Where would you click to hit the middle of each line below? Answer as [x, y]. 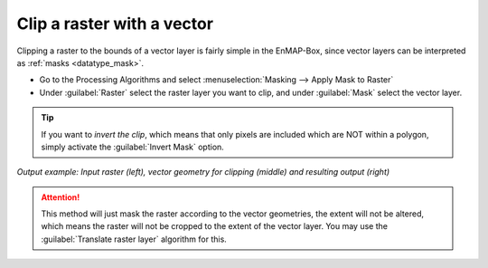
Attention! [61, 197]
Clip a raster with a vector [115, 24]
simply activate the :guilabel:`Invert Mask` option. [133, 147]
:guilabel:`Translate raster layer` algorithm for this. [134, 239]
